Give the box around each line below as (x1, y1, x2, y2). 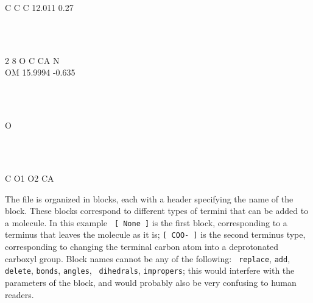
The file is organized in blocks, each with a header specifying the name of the (5, 192, 294, 205)
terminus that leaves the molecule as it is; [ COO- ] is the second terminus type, (5, 228, 306, 241)
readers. (5, 288, 34, 301)
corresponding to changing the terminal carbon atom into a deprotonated (5, 240, 279, 252)
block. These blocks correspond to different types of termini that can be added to (5, 204, 309, 217)
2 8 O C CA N (5, 54, 60, 66)
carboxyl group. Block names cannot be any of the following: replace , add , (5, 252, 290, 265)
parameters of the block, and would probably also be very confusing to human (5, 276, 297, 288)
